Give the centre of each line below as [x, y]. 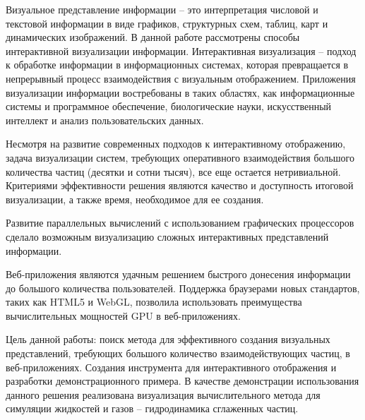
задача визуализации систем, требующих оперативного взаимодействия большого [180, 157]
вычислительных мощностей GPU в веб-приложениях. [123, 315]
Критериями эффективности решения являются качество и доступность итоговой [180, 185]
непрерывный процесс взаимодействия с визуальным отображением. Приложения [181, 78]
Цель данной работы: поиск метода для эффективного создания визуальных [168, 339]
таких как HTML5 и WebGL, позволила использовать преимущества [154, 302]
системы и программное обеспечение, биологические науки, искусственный [169, 106]
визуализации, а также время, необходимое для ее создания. [135, 199]
